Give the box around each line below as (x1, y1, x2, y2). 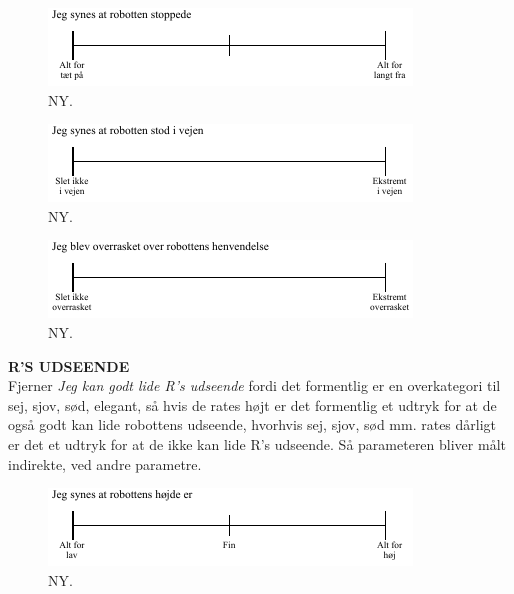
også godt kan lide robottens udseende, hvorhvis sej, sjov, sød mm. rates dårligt (8, 414, 497, 435)
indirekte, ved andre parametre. (8, 453, 202, 474)
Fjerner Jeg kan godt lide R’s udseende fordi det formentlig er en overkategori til (8, 375, 501, 396)
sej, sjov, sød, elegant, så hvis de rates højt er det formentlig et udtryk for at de (8, 394, 497, 415)
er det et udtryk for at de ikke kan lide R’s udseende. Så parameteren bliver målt (8, 433, 506, 454)
